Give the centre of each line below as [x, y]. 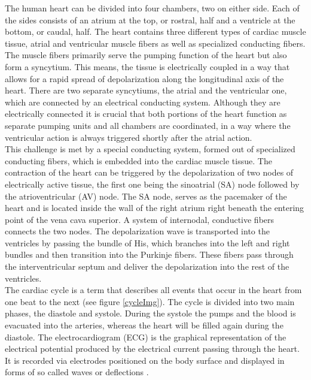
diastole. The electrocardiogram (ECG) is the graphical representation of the [146, 337]
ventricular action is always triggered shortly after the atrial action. [129, 137]
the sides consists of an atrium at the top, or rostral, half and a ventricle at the [150, 19]
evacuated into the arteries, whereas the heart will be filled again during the [144, 325]
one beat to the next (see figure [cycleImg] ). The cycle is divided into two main [150, 301]
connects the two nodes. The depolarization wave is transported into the [137, 231]
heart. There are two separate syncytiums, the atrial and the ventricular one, [146, 90]
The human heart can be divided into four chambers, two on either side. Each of [152, 8]
